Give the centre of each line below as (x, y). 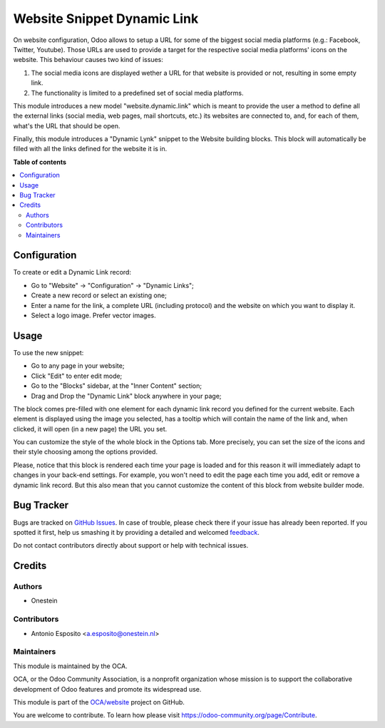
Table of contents (40, 162)
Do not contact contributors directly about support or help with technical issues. (131, 545)
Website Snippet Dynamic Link (106, 19)
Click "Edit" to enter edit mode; (77, 376)
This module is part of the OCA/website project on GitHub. (99, 702)
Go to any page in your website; (78, 366)
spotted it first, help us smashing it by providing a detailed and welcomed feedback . (137, 532)
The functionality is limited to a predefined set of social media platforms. (137, 93)
